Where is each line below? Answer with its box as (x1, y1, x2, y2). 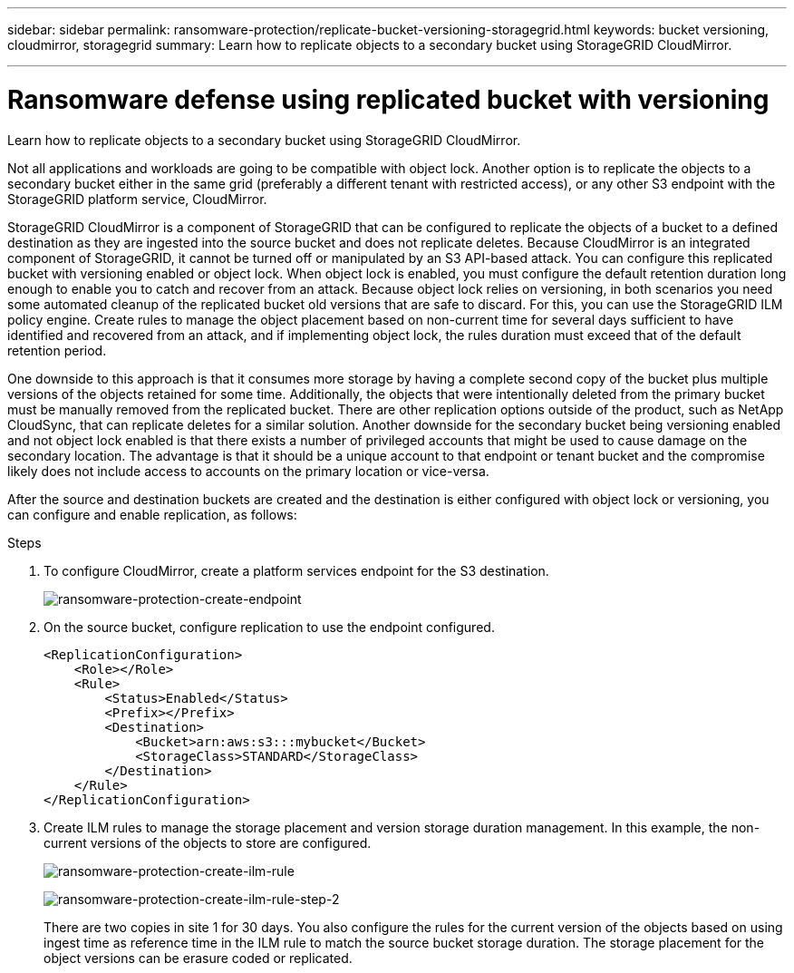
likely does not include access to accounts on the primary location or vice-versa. (7, 462, 489, 479)
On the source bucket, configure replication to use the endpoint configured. (44, 618, 495, 635)
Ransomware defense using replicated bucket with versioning (7, 83, 770, 115)
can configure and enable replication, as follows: (7, 506, 297, 522)
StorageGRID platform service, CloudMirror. (7, 190, 267, 207)
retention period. (7, 342, 107, 358)
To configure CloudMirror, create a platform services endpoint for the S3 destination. (44, 562, 549, 579)
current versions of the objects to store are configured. (44, 834, 372, 851)
